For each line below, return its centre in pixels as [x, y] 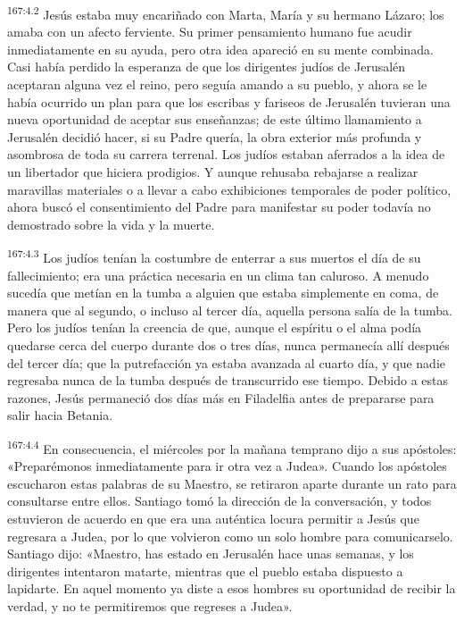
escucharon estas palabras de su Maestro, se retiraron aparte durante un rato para [232, 483]
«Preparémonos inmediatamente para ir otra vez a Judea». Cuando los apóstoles [227, 466]
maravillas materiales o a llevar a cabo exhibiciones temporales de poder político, [229, 189]
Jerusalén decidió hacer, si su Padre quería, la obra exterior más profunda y [215, 136]
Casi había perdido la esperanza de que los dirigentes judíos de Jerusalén [207, 67]
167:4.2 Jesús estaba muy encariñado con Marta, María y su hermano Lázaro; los [226, 13]
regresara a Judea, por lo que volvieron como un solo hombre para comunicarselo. [230, 536]
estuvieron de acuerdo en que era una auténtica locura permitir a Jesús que [213, 518]
